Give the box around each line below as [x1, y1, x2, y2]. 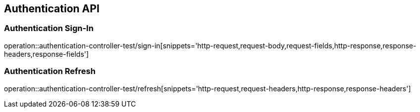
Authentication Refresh [4, 66, 96, 76]
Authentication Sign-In [4, 23, 94, 34]
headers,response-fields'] [4, 49, 89, 58]
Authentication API [4, 2, 100, 15]
